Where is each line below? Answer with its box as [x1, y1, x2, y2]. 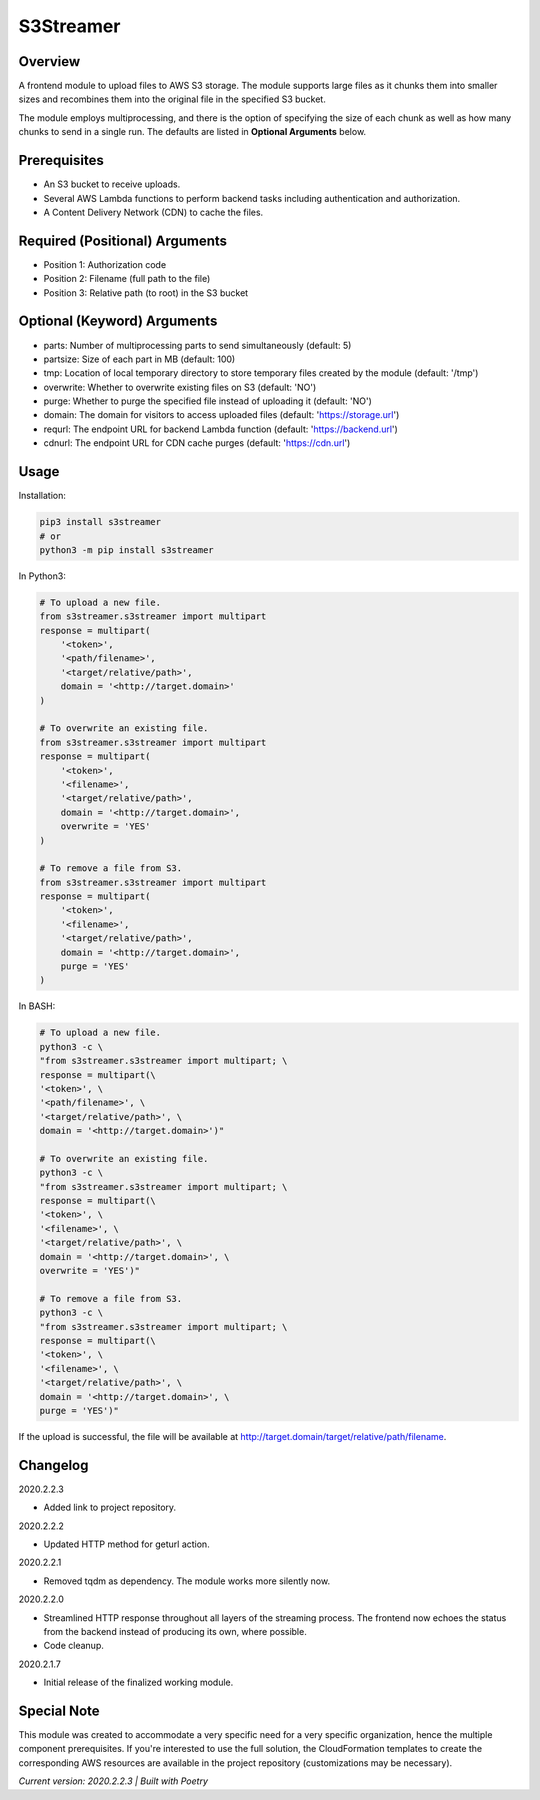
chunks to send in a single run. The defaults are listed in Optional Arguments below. [18, 126, 367, 138]
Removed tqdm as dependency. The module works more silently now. [43, 1575, 330, 1587]
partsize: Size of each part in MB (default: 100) [43, 353, 236, 365]
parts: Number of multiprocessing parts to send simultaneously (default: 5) [43, 339, 352, 351]
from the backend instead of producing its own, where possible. [43, 1625, 307, 1637]
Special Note [18, 1702, 100, 1719]
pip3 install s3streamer [39, 516, 162, 528]
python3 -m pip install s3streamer [39, 544, 214, 555]
